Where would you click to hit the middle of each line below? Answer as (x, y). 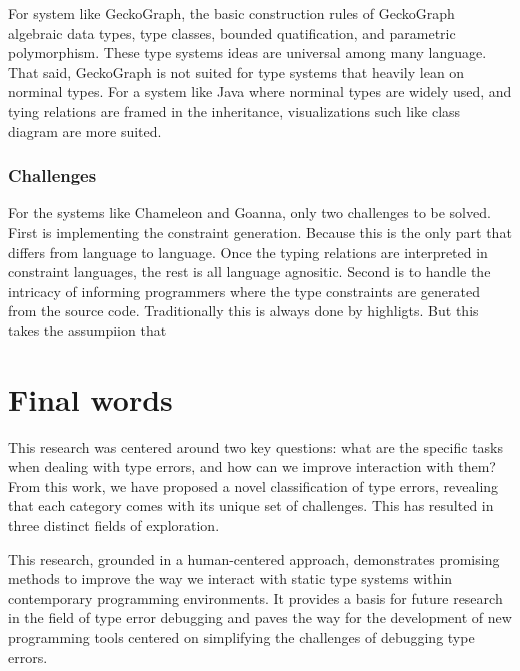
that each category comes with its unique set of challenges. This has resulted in (251, 505)
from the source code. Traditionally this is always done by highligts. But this (243, 310)
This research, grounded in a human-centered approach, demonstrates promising (254, 558)
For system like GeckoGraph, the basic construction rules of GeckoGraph (231, 13)
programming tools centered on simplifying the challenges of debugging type (241, 637)
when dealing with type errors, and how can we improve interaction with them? (252, 466)
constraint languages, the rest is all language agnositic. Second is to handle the (249, 271)
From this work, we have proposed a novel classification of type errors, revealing (253, 485)
